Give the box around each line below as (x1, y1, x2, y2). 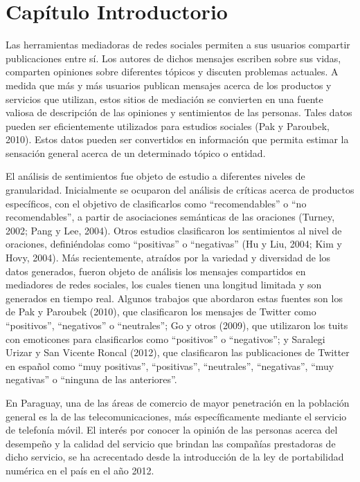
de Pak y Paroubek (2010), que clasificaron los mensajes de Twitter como (6, 304, 316, 319)
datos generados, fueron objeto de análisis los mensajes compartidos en (6, 263, 306, 278)
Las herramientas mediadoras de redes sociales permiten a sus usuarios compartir (6, 37, 350, 52)
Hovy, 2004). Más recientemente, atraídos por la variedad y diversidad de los (6, 250, 331, 265)
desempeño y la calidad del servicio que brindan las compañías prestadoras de (6, 436, 336, 450)
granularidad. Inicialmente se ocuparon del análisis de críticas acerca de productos (6, 183, 354, 197)
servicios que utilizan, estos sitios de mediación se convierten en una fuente (6, 91, 323, 106)
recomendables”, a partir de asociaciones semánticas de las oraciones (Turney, (6, 210, 335, 224)
